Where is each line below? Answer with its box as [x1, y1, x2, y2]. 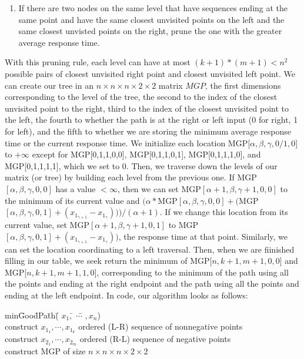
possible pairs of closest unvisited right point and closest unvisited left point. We [5, 67, 295, 79]
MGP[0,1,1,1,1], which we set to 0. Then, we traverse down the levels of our [5, 159, 278, 172]
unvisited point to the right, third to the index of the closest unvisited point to [5, 102, 289, 114]
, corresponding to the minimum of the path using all [96, 266, 289, 278]
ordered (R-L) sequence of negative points [79, 333, 231, 345]
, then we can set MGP [117, 182, 201, 194]
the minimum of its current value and [5, 194, 140, 206]
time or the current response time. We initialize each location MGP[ [5, 136, 250, 149]
